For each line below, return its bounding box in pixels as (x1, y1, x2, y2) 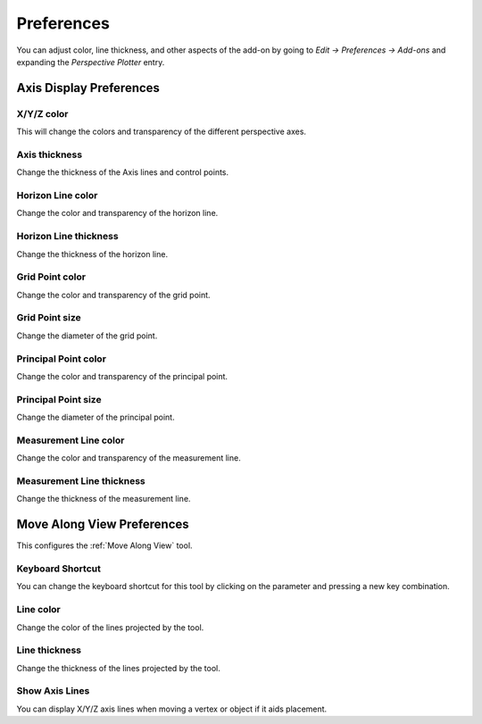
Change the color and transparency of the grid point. (16, 289, 211, 300)
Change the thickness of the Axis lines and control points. (16, 167, 229, 178)
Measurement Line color (16, 434, 125, 446)
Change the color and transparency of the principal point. (16, 370, 228, 381)
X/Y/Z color (16, 107, 69, 120)
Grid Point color (16, 270, 87, 283)
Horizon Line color (16, 189, 98, 201)
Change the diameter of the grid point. (16, 330, 158, 341)
